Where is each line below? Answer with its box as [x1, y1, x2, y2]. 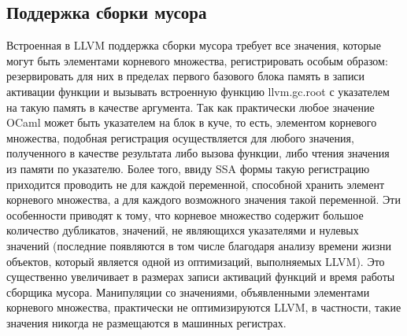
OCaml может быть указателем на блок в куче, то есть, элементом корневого [6, 114, 377, 131]
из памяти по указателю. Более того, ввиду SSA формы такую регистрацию [6, 160, 370, 176]
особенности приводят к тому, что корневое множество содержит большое [6, 206, 364, 223]
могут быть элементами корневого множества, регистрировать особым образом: [6, 52, 388, 68]
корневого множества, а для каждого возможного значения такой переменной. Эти [6, 191, 401, 208]
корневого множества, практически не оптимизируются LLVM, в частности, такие [6, 299, 401, 316]
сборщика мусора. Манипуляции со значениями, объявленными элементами [6, 283, 370, 300]
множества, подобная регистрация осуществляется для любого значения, [6, 129, 354, 146]
